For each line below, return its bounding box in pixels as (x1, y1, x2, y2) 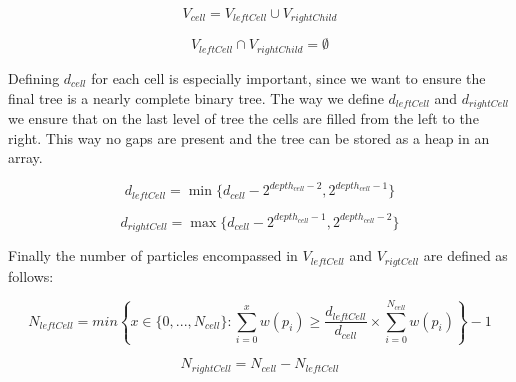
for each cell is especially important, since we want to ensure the (91, 67, 486, 88)
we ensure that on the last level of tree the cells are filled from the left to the (8, 107, 479, 128)
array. (8, 147, 43, 168)
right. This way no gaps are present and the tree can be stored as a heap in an (8, 127, 490, 148)
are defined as (423, 245, 508, 266)
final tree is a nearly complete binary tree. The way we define (8, 87, 384, 108)
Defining (8, 67, 60, 88)
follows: (8, 265, 54, 286)
